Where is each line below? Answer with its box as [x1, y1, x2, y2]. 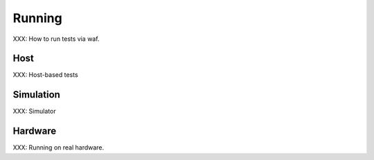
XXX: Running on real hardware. [12, 143, 105, 152]
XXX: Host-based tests [12, 71, 79, 79]
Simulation [12, 89, 60, 100]
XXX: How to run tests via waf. [12, 35, 100, 43]
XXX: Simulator [12, 107, 56, 116]
